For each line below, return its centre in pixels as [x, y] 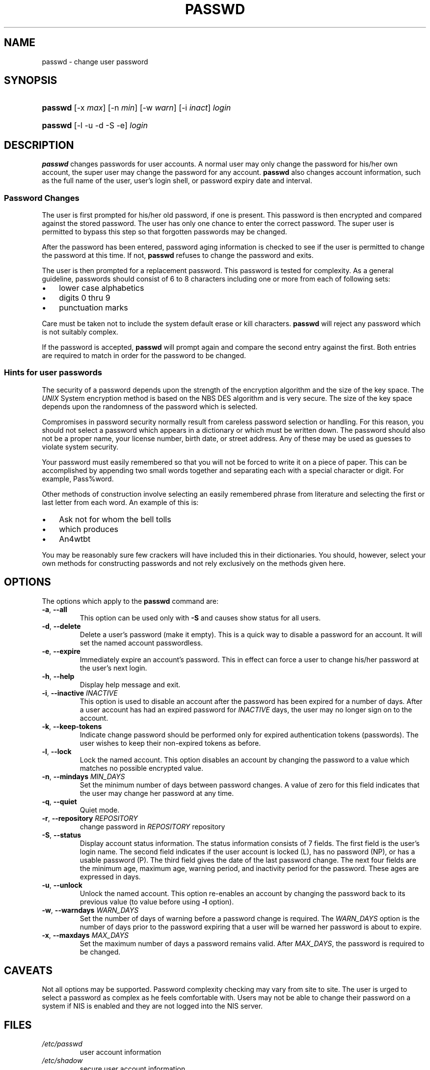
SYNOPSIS [31, 81]
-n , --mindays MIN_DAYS [83, 776]
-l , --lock [57, 751]
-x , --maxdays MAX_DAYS [85, 935]
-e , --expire [61, 651]
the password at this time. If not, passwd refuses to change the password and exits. [178, 255]
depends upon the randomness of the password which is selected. [150, 406]
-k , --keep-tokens [72, 726]
